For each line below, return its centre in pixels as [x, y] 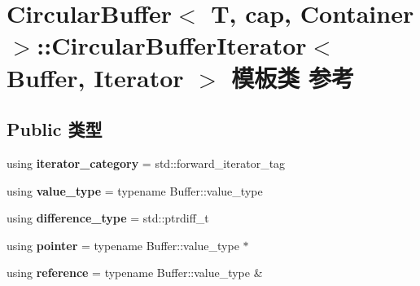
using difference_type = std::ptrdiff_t [108, 218]
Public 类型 [55, 129]
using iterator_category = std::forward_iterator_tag [146, 163]
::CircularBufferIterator [172, 45]
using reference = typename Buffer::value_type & [135, 273]
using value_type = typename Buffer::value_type [135, 190]
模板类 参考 [293, 77]
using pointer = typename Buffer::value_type [123, 245]
